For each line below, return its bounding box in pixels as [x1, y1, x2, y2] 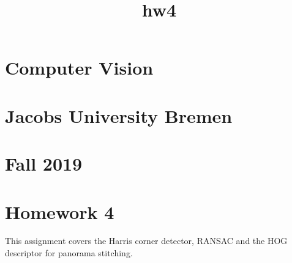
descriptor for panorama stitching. [5, 246, 133, 259]
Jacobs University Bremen [5, 103, 233, 128]
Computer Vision [5, 55, 154, 80]
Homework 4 [5, 199, 114, 224]
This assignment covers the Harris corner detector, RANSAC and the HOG [5, 234, 288, 247]
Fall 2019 [5, 151, 83, 176]
